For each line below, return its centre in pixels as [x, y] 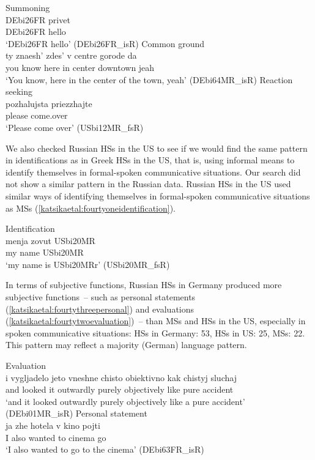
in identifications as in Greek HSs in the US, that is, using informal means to [150, 160]
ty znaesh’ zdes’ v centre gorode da [71, 55]
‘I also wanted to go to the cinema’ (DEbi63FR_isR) [105, 449]
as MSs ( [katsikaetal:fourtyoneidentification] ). [91, 208]
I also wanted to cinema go [56, 437]
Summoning [28, 7]
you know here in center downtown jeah [80, 67]
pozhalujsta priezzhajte [49, 103]
